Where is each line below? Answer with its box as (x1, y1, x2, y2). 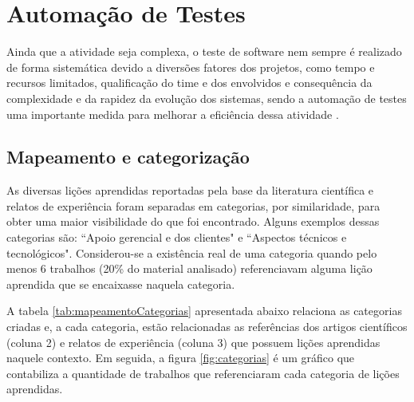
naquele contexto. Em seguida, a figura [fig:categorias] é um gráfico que (6, 349, 355, 366)
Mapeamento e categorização (6, 144, 250, 169)
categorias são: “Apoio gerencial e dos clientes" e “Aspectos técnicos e (6, 229, 347, 246)
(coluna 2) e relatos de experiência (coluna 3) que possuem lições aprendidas (6, 333, 380, 350)
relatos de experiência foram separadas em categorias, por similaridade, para (6, 197, 380, 214)
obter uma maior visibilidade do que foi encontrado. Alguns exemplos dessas (6, 213, 380, 230)
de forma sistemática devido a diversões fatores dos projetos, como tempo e (6, 58, 375, 75)
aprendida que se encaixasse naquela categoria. (6, 275, 235, 292)
